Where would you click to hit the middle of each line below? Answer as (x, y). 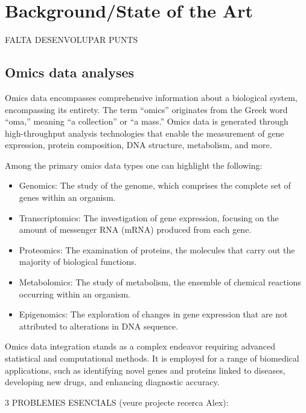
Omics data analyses (70, 72)
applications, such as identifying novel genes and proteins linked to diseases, (145, 370)
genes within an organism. (67, 197)
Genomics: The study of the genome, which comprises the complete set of (155, 185)
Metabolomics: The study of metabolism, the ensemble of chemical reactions (160, 282)
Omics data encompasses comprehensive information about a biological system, (151, 97)
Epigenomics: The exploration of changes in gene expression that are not (153, 314)
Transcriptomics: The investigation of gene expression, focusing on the (149, 217)
